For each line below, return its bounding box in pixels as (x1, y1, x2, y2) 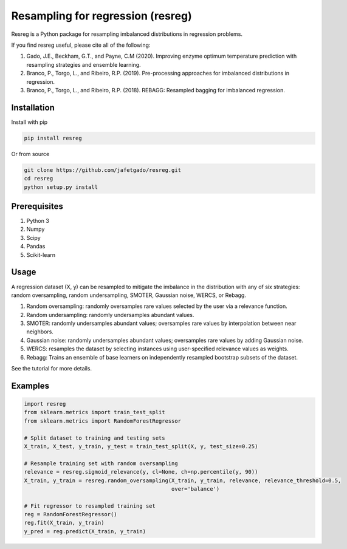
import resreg (24, 401, 66, 407)
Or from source (11, 150, 50, 157)
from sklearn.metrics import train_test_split (24, 409, 165, 416)
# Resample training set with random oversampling (24, 460, 179, 467)
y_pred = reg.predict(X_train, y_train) (24, 528, 146, 534)
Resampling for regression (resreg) (11, 9, 193, 22)
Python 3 (26, 217, 50, 225)
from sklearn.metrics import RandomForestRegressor (24, 417, 182, 425)
